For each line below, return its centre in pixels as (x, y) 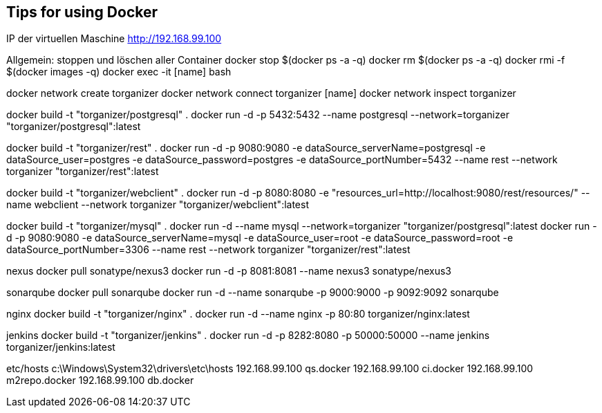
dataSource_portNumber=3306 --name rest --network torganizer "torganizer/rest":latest (208, 250)
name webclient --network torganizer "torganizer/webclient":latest (158, 205)
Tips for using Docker (82, 12)
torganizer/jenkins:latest (61, 347)
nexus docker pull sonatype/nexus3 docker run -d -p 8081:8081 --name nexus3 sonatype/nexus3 (229, 271)
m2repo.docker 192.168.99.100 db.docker (100, 380)
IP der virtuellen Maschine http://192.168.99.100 (114, 39)
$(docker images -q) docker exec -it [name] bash (119, 72)
